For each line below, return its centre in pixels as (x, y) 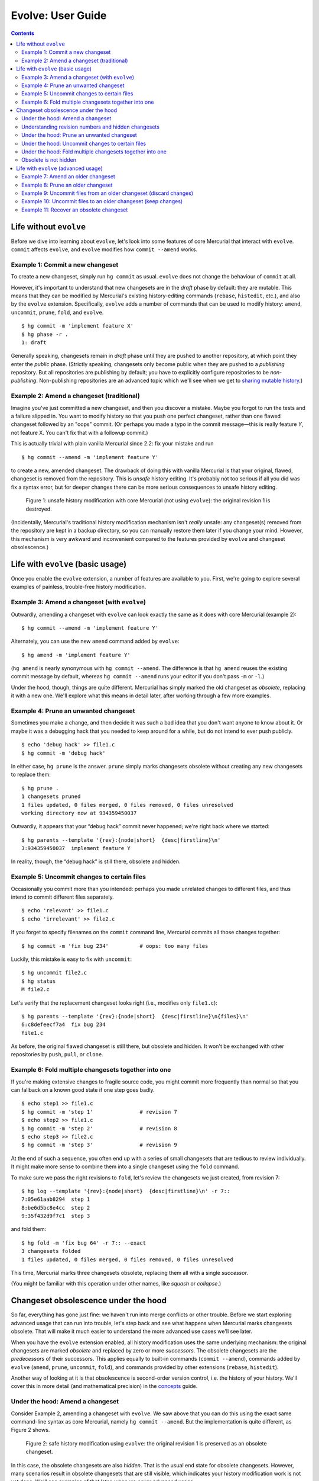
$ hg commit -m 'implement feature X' (78, 326)
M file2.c (35, 990)
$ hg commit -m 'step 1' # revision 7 (99, 1112)
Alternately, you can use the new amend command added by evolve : (95, 641)
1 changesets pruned (51, 796)
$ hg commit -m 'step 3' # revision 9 (99, 1145)
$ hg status (39, 981)
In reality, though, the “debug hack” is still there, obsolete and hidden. (96, 861)
